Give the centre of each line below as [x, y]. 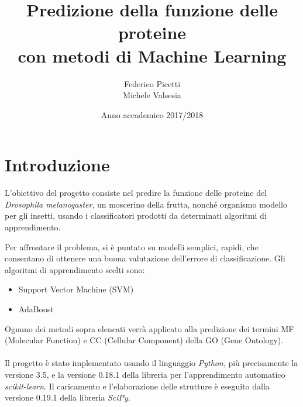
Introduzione [57, 165]
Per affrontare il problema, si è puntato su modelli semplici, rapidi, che [132, 246]
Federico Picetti [152, 83]
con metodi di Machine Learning [152, 55]
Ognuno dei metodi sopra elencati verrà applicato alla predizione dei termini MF [149, 328]
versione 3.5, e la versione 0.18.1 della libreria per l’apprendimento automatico [145, 374]
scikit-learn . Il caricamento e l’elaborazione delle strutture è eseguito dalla [137, 386]
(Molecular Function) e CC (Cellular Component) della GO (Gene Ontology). [144, 340]
